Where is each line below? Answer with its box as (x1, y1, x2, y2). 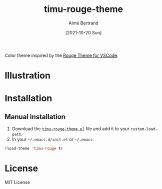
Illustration (4, 70, 51, 81)
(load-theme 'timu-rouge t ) (4, 146, 63, 151)
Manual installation (4, 112, 66, 121)
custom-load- (130, 127, 158, 132)
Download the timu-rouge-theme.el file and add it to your (11, 126, 129, 132)
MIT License (4, 179, 30, 185)
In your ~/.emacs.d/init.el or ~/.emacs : (11, 136, 94, 143)
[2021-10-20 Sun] (65, 29, 102, 35)
